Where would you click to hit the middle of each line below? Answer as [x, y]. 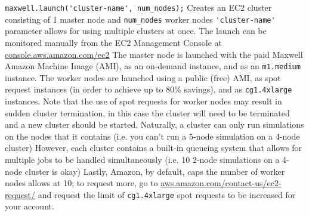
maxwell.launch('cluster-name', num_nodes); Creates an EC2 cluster [138, 7]
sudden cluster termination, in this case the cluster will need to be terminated [147, 112]
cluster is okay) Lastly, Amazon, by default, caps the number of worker [155, 171]
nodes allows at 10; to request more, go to [81, 183]
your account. [30, 206]
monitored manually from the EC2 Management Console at [113, 42]
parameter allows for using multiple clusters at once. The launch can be [136, 31]
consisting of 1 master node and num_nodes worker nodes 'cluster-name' [140, 19]
